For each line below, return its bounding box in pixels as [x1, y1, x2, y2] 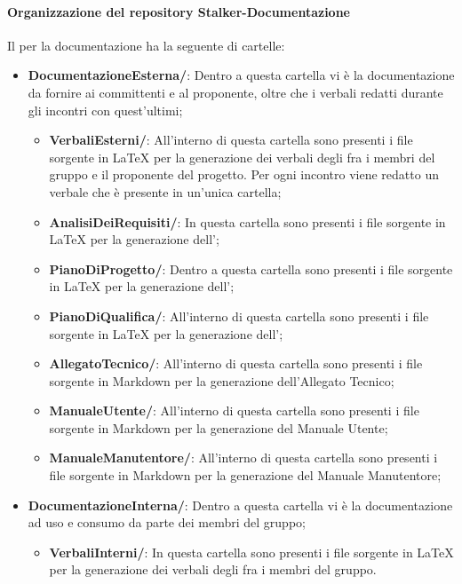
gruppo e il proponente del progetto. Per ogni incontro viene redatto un [49, 165, 439, 184]
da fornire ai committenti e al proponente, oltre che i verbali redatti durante [28, 83, 443, 101]
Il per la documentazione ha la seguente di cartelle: [7, 36, 285, 54]
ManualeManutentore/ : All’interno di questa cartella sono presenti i [49, 448, 438, 467]
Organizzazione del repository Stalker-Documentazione [7, 2, 350, 20]
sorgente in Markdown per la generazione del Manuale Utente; [49, 418, 388, 437]
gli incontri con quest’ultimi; [28, 100, 183, 119]
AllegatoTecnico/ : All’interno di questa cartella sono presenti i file [49, 354, 423, 373]
